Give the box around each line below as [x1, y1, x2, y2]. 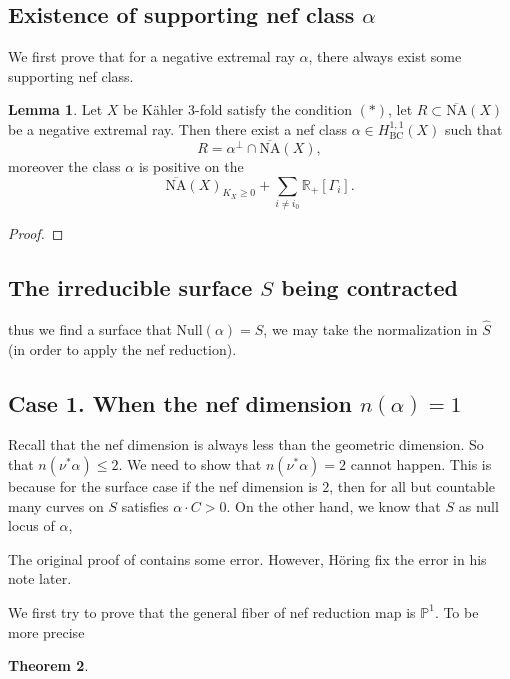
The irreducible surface [8, 271, 253, 302]
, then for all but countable [329, 475, 495, 496]
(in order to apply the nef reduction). [8, 338, 237, 359]
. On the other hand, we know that [226, 495, 441, 516]
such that [445, 118, 503, 139]
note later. [8, 568, 72, 589]
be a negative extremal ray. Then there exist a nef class [8, 118, 348, 139]
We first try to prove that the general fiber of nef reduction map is [8, 601, 416, 622]
